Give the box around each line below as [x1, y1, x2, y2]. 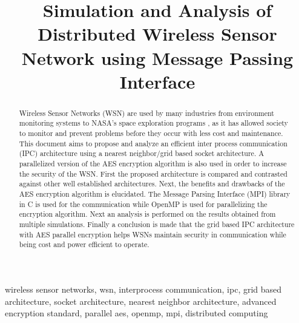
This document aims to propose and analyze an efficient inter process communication [19, 138, 287, 148]
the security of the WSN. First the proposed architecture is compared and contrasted [19, 168, 287, 178]
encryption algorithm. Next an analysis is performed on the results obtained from [19, 209, 276, 219]
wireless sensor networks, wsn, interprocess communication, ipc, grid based [5, 282, 282, 295]
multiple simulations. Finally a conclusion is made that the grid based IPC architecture [19, 219, 295, 229]
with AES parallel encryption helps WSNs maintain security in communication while [19, 229, 286, 239]
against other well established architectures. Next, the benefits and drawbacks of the [19, 178, 285, 189]
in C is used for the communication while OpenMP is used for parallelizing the [19, 199, 268, 209]
